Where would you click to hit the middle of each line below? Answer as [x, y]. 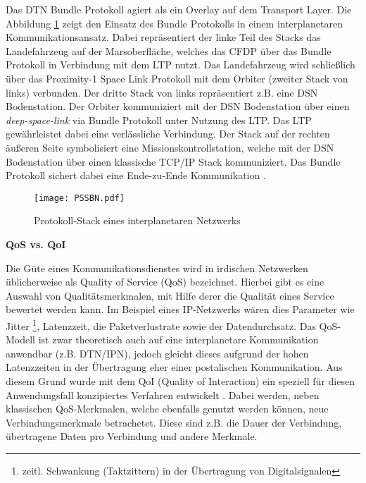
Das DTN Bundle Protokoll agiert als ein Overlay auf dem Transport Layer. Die [179, 9]
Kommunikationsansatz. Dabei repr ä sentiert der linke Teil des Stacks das [163, 37]
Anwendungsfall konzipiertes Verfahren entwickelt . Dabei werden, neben [163, 395]
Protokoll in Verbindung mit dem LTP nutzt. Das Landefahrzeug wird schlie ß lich [181, 65]
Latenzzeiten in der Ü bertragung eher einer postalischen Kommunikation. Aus [174, 367]
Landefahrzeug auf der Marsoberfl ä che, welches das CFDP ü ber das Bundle [169, 50]
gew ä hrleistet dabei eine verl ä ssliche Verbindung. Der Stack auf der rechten [168, 134]
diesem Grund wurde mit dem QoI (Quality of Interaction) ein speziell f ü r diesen [180, 380]
